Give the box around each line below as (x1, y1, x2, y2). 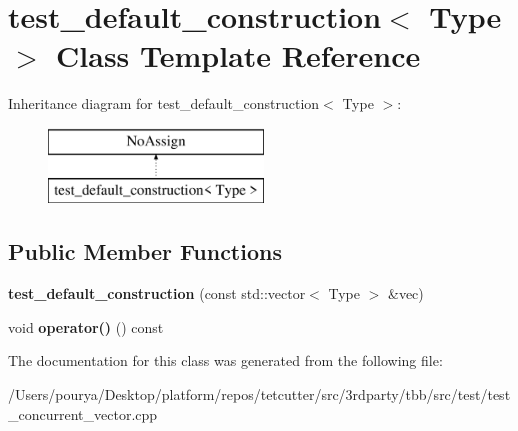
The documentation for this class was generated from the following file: (8, 350, 443, 371)
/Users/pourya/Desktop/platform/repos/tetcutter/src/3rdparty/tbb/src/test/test (8, 384, 511, 405)
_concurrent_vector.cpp (8, 403, 158, 424)
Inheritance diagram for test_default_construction (8, 93, 320, 114)
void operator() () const (8, 316, 164, 337)
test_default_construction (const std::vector (8, 283, 306, 304)
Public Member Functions (8, 236, 282, 267)
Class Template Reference (56, 35, 421, 76)
